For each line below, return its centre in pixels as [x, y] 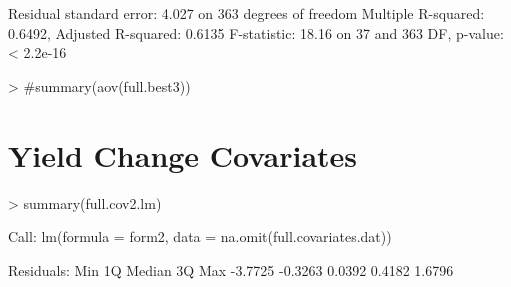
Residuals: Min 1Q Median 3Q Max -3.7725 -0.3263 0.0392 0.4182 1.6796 [231, 269]
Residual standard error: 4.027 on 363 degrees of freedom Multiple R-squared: [246, 13]
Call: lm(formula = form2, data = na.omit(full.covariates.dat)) [200, 236]
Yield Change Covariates [183, 154]
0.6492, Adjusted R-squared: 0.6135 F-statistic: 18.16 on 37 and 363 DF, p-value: [256, 32]
